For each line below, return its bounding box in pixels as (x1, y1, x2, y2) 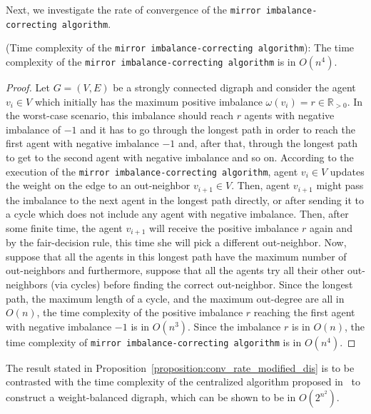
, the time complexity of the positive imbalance (36, 305, 243, 320)
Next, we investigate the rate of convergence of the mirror (6, 2, 261, 16)
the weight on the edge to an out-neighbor (6, 178, 190, 193)
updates (330, 163, 365, 178)
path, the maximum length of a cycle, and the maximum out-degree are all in (6, 291, 345, 306)
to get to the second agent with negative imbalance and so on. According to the (6, 149, 354, 164)
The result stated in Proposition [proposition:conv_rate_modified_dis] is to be (6, 360, 355, 375)
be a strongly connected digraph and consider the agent (113, 79, 356, 94)
